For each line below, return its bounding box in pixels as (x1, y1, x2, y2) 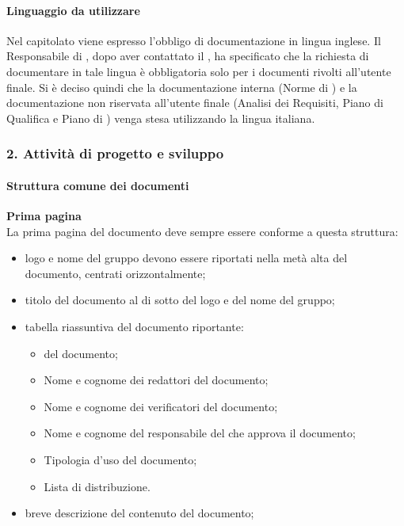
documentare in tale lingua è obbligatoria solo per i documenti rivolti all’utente (6, 63, 391, 79)
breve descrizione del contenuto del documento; (25, 505, 254, 521)
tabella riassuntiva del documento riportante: (25, 318, 244, 334)
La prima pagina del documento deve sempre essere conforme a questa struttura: (6, 223, 398, 239)
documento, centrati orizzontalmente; (25, 265, 206, 281)
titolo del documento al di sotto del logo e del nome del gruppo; (25, 292, 335, 308)
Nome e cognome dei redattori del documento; (44, 372, 269, 388)
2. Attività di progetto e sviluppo (6, 143, 224, 163)
